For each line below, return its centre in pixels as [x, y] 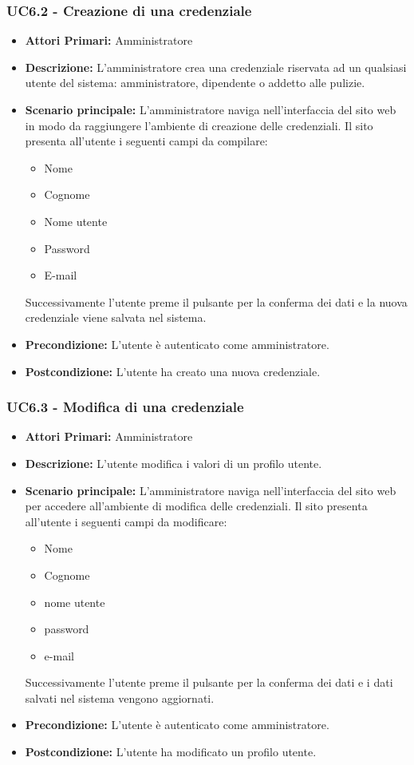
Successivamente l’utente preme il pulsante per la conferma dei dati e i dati [209, 682]
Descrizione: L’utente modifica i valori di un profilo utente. [173, 463]
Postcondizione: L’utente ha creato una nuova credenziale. [173, 371]
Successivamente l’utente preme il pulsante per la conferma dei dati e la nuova [216, 301]
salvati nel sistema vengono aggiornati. [120, 698]
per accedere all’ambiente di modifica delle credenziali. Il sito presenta [196, 506]
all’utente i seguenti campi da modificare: [126, 521]
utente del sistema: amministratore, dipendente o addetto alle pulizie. [195, 83]
